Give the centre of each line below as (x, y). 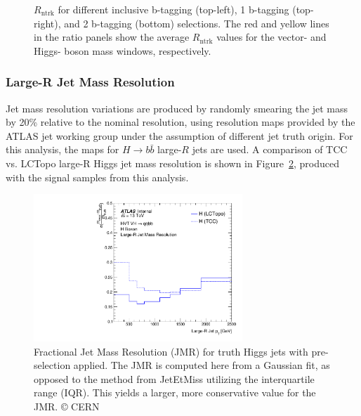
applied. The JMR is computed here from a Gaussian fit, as (202, 365)
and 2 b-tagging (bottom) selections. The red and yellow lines (197, 23)
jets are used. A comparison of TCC (270, 149)
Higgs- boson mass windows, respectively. (123, 50)
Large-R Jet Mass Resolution (90, 82)
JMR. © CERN (67, 406)
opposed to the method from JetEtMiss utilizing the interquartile (174, 378)
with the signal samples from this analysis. (97, 177)
